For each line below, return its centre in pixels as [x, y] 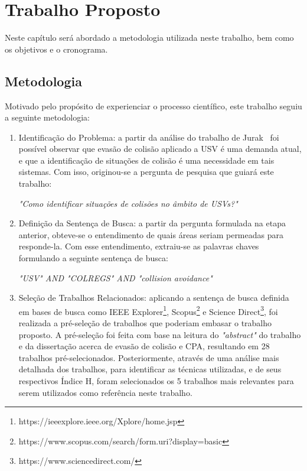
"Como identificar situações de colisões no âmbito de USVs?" [128, 203]
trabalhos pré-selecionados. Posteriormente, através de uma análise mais [149, 357]
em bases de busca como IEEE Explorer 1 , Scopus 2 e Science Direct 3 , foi [148, 310]
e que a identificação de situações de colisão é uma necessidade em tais [146, 160]
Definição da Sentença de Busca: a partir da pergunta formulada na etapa [152, 223]
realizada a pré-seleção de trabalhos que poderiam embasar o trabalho [145, 323]
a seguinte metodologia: [47, 117]
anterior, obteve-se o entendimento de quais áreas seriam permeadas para [151, 234]
